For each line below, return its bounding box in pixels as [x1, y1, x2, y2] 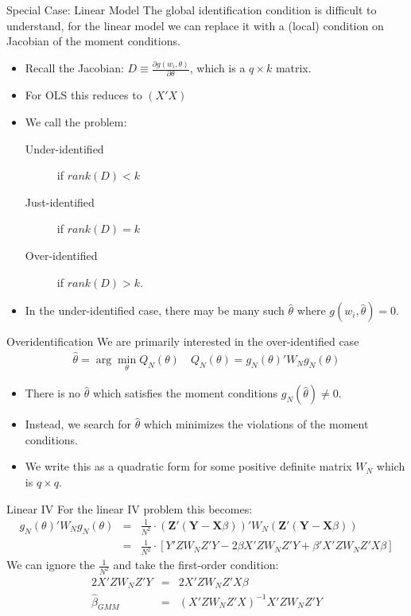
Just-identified [25, 193, 95, 210]
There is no [25, 385, 81, 401]
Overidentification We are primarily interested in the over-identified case [6, 333, 359, 350]
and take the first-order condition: [113, 556, 279, 573]
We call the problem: [25, 114, 127, 130]
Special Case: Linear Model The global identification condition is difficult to [6, 2, 377, 17]
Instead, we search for [25, 416, 132, 432]
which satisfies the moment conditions [93, 385, 278, 401]
